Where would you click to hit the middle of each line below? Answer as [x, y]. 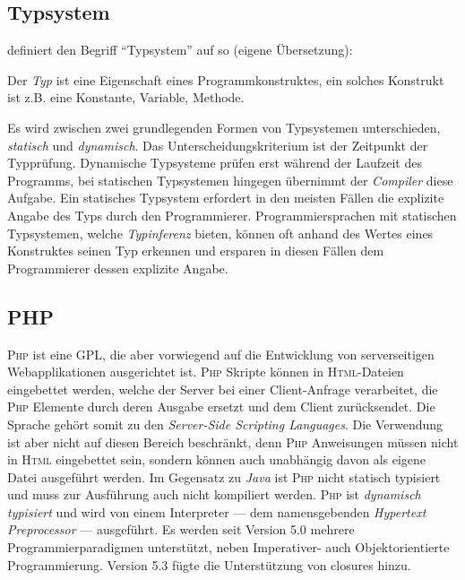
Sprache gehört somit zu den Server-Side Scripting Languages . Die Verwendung [225, 424]
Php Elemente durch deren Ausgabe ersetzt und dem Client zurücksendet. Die [221, 407]
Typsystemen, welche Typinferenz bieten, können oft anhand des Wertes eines [220, 233]
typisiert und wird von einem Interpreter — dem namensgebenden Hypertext [217, 511]
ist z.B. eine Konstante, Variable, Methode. [126, 97]
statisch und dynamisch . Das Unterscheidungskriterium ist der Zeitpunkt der [218, 145]
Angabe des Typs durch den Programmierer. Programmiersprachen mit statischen [232, 215]
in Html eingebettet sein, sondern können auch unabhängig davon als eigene [217, 459]
